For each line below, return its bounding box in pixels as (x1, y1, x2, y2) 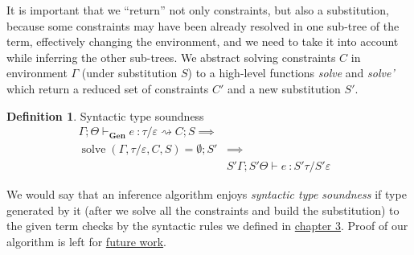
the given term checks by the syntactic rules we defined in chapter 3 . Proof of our (6, 217, 408, 234)
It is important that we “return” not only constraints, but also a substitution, (6, 2, 389, 18)
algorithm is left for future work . (6, 233, 167, 250)
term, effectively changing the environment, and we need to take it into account (6, 33, 399, 50)
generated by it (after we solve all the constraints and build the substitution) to (6, 201, 400, 218)
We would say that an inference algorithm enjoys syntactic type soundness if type (6, 186, 407, 203)
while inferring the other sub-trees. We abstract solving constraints (6, 48, 336, 65)
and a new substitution (227, 80, 341, 97)
